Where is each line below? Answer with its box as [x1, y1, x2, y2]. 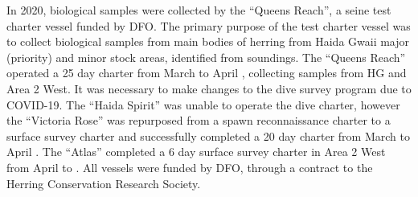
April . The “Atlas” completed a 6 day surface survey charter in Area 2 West [6, 143, 386, 160]
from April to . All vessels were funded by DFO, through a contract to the [6, 158, 373, 175]
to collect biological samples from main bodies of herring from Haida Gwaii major [6, 33, 410, 50]
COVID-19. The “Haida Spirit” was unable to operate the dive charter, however [6, 96, 400, 113]
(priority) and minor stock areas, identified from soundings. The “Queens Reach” [6, 48, 406, 65]
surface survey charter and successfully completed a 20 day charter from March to [6, 127, 410, 144]
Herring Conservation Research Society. [6, 174, 201, 191]
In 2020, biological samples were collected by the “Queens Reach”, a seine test [6, 2, 391, 18]
